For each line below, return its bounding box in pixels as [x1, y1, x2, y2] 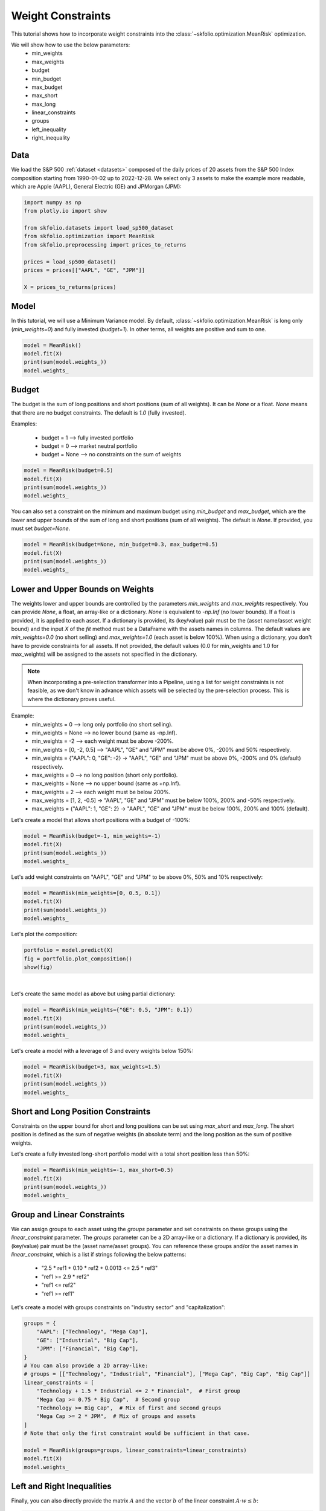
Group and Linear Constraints [11, 1209, 125, 1220]
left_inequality [31, 126, 66, 133]
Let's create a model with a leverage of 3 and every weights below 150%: [11, 1047, 194, 1055]
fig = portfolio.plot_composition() [24, 955, 133, 962]
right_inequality [31, 134, 71, 141]
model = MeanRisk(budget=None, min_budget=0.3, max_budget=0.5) [24, 541, 219, 548]
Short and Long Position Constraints [11, 1107, 151, 1116]
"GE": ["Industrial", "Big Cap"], [36, 1336, 139, 1344]
